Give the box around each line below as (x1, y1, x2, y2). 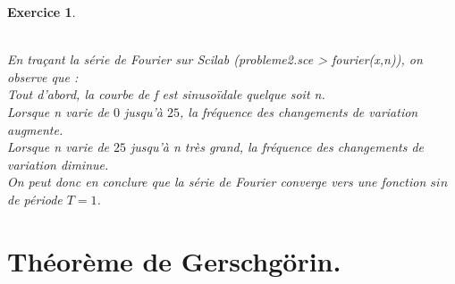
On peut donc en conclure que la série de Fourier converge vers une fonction (7, 172, 426, 191)
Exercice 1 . (7, 3, 76, 21)
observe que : (7, 67, 79, 86)
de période (7, 189, 63, 208)
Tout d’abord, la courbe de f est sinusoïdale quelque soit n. (7, 85, 325, 104)
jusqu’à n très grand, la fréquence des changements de (131, 138, 424, 156)
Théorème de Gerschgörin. (7, 242, 341, 279)
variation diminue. (7, 155, 109, 173)
